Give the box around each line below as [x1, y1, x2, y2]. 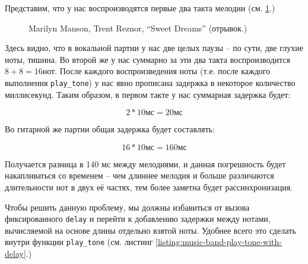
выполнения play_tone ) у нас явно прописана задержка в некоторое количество [5, 76, 296, 88]
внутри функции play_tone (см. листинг [5, 236, 153, 248]
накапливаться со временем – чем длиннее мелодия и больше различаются [5, 169, 274, 182]
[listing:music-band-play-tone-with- [155, 236, 282, 248]
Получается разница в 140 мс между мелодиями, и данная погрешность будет [5, 157, 286, 170]
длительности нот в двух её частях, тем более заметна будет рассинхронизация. [5, 181, 293, 193]
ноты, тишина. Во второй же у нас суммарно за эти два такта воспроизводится [5, 53, 290, 65]
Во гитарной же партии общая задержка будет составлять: [5, 123, 215, 135]
